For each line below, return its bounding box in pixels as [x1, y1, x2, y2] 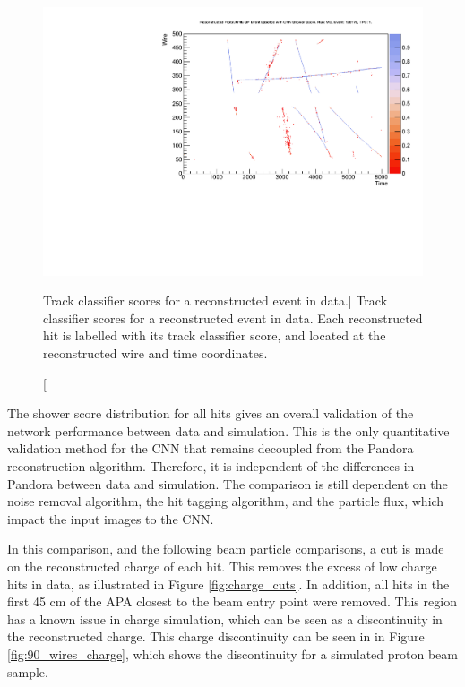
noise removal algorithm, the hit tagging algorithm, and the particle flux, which [7, 492, 444, 511]
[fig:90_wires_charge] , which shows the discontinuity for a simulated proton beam [7, 644, 458, 663]
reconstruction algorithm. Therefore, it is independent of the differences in [7, 457, 415, 475]
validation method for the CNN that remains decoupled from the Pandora [7, 439, 414, 458]
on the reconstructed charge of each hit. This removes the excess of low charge [7, 556, 437, 575]
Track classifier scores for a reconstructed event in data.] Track [43, 291, 388, 310]
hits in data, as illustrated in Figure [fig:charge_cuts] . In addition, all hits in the [7, 574, 450, 593]
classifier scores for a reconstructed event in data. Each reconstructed [43, 308, 423, 327]
